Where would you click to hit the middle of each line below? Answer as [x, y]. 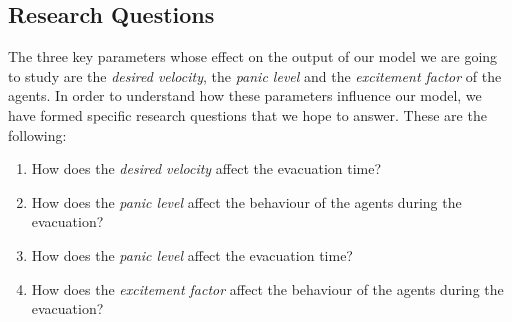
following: [37, 134]
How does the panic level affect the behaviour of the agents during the [246, 201]
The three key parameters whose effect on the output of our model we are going [253, 56]
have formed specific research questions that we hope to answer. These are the [247, 114]
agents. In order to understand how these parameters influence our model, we [245, 95]
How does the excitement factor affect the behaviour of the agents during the [267, 288]
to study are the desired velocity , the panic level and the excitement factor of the [255, 75]
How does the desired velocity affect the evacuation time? [206, 168]
